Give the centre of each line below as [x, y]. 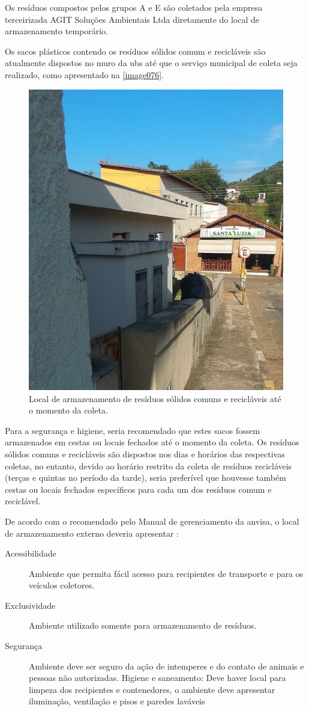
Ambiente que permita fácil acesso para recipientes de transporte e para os [166, 573]
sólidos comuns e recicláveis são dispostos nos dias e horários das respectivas [145, 453]
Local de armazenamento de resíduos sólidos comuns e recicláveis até [155, 398]
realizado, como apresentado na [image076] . [84, 74]
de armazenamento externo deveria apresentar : [92, 533]
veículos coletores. [62, 585]
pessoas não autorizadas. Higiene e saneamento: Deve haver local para [157, 678]
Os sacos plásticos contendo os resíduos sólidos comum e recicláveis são [135, 51]
